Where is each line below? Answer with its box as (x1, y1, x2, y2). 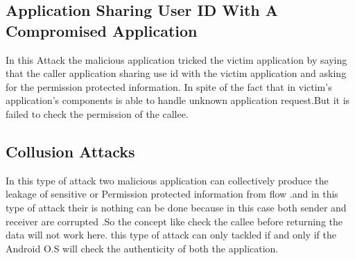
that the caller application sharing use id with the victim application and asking (6, 66, 347, 80)
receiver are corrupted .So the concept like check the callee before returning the (6, 214, 343, 228)
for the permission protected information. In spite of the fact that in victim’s (6, 79, 332, 94)
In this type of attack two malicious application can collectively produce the (6, 173, 329, 187)
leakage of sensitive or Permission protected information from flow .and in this (6, 187, 338, 201)
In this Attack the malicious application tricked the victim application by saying (6, 52, 347, 67)
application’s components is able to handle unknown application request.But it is (6, 93, 350, 107)
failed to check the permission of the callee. (6, 106, 189, 121)
